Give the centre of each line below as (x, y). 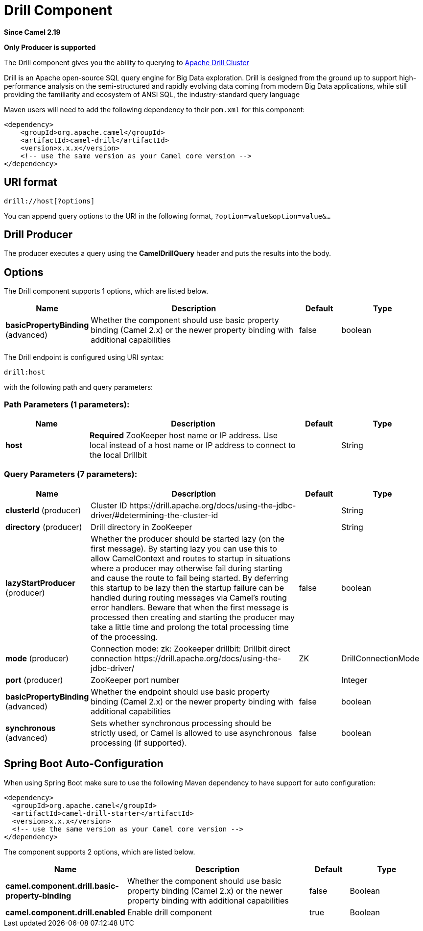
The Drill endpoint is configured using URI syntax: (84, 357)
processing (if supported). (139, 742)
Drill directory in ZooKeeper (141, 527)
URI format (31, 182)
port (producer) (34, 680)
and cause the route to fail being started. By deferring (189, 578)
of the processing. (124, 637)
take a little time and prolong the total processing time (190, 627)
